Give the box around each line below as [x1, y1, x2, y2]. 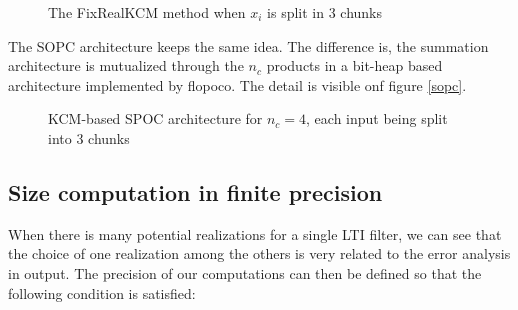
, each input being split [306, 108, 448, 129]
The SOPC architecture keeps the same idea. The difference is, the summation [8, 35, 489, 56]
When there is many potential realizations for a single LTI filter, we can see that [8, 223, 502, 244]
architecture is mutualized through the [8, 55, 244, 76]
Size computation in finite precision [8, 176, 383, 207]
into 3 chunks [48, 127, 130, 148]
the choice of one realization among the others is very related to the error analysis [8, 243, 511, 264]
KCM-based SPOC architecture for [48, 108, 263, 129]
